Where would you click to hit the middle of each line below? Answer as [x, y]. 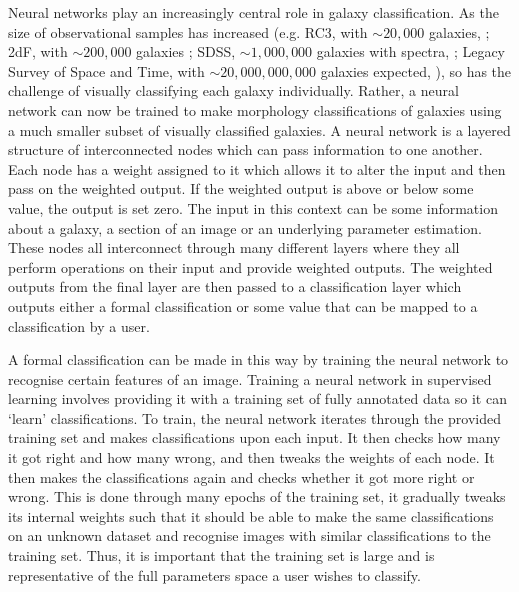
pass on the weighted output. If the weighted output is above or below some [241, 188]
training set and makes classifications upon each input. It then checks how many [254, 437]
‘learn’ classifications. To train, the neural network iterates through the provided [254, 417]
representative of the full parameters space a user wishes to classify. [214, 574]
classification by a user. [79, 325]
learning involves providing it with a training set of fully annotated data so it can [257, 398]
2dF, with [38, 51]
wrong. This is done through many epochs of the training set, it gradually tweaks [257, 496]
